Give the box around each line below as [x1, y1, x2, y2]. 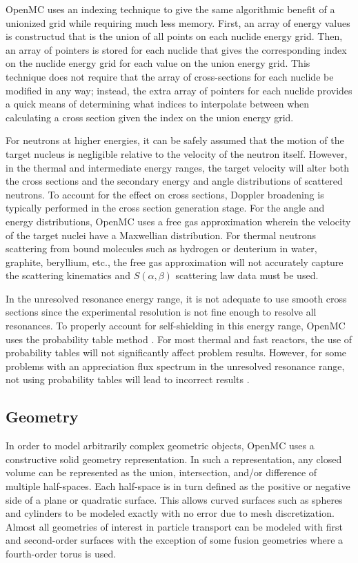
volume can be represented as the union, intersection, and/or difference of [6, 465, 317, 480]
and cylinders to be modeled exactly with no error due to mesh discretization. [6, 506, 335, 520]
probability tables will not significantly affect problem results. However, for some [6, 345, 347, 360]
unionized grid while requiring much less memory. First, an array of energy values [6, 15, 350, 30]
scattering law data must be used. [175, 268, 319, 283]
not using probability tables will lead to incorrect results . [6, 372, 250, 387]
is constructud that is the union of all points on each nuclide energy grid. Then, [6, 29, 343, 43]
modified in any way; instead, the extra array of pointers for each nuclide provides [6, 83, 352, 97]
